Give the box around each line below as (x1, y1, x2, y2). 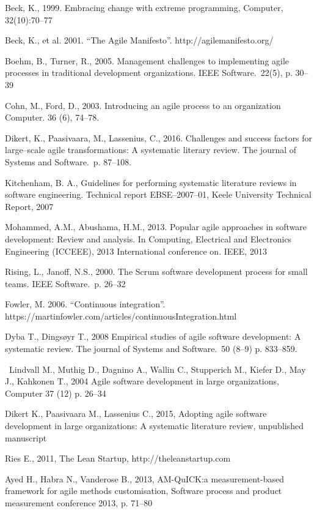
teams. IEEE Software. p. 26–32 (5, 277, 126, 290)
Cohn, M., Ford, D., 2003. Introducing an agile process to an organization (5, 99, 281, 111)
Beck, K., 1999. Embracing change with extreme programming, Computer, (5, 1, 283, 13)
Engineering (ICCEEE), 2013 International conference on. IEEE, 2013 (5, 244, 267, 257)
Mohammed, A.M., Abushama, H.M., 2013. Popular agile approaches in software (5, 220, 307, 233)
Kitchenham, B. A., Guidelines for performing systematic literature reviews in (5, 176, 297, 189)
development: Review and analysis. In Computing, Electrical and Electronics (5, 232, 292, 245)
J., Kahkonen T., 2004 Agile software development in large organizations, (5, 375, 279, 388)
